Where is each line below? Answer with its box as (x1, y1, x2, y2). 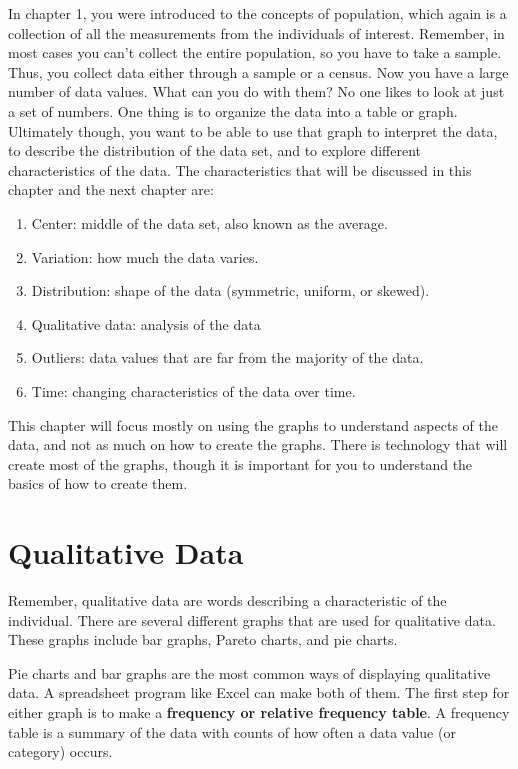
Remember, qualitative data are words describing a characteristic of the (8, 590, 447, 610)
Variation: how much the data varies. (31, 246, 259, 267)
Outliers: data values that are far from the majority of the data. (31, 347, 424, 368)
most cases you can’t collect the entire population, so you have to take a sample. (8, 42, 502, 63)
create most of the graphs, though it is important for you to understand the (8, 453, 473, 474)
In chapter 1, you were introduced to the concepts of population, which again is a (8, 3, 507, 23)
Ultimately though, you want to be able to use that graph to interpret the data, (8, 120, 498, 141)
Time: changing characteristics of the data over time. (31, 380, 356, 401)
